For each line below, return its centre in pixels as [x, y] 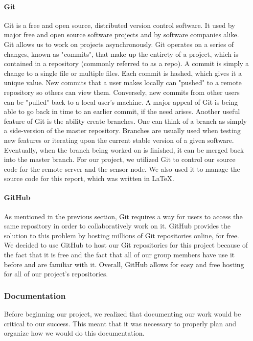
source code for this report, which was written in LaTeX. [89, 178]
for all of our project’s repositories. [56, 274]
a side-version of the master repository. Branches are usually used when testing [122, 130]
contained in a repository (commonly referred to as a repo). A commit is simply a [126, 63]
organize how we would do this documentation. [74, 333]
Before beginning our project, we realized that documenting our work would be [123, 314]
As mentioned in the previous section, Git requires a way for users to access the [123, 216]
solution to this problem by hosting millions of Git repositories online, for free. [122, 235]
